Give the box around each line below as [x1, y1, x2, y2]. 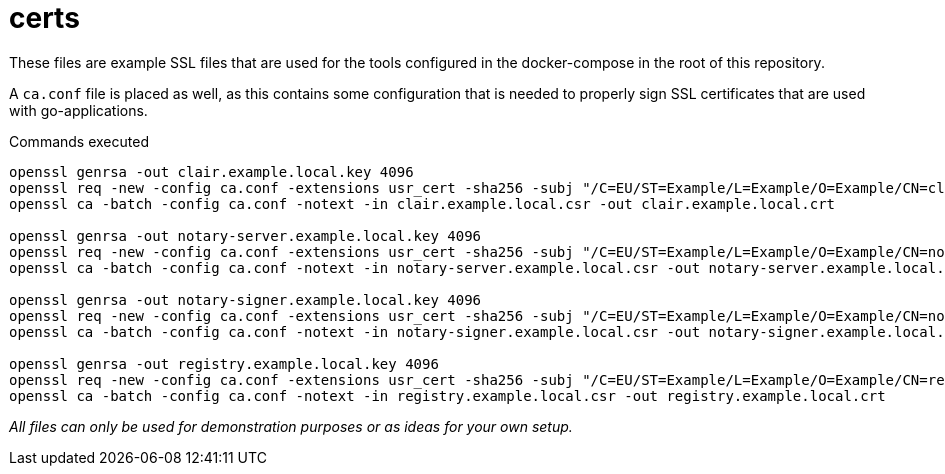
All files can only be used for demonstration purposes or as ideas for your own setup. [9, 417, 573, 435]
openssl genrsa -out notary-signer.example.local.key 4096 [9, 291, 482, 308]
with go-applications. [9, 101, 148, 119]
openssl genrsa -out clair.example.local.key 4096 [9, 163, 414, 180]
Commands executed [9, 132, 149, 150]
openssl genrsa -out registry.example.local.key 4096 [9, 355, 439, 372]
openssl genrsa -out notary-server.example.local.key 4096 [9, 227, 482, 244]
